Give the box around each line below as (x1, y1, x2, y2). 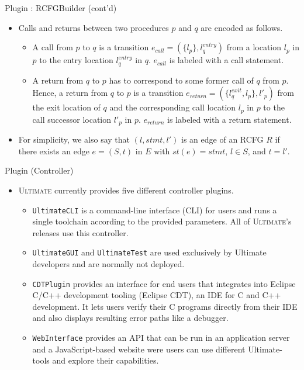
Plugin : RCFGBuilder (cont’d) (5, 2, 117, 13)
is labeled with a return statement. (167, 113, 292, 125)
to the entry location (39, 54, 113, 66)
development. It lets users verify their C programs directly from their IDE (32, 300, 298, 312)
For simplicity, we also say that (18, 133, 130, 146)
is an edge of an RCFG (181, 133, 264, 146)
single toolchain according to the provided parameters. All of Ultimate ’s (32, 215, 292, 227)
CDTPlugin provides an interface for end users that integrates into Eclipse (32, 277, 296, 289)
